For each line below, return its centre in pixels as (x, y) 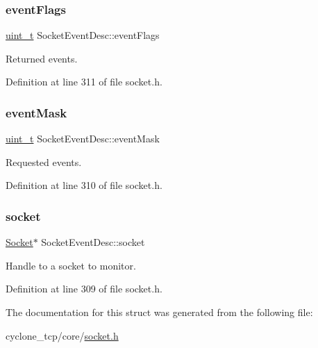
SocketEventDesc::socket (93, 242)
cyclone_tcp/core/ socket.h (62, 335)
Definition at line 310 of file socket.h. (84, 185)
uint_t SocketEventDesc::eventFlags (83, 35)
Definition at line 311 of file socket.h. (84, 82)
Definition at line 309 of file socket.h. (84, 289)
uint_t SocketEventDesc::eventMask (83, 139)
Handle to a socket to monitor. (71, 265)
